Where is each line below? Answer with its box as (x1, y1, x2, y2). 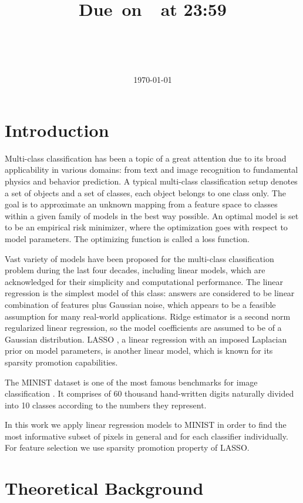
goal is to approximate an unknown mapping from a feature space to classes (5, 198, 278, 210)
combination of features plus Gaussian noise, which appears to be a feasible (5, 298, 276, 310)
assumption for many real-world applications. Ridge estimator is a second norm (5, 310, 291, 322)
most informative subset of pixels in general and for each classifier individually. (5, 430, 288, 442)
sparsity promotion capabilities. (5, 356, 118, 368)
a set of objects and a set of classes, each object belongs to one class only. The (5, 186, 286, 199)
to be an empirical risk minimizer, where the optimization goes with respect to (5, 221, 288, 233)
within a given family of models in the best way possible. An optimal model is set (5, 209, 299, 222)
